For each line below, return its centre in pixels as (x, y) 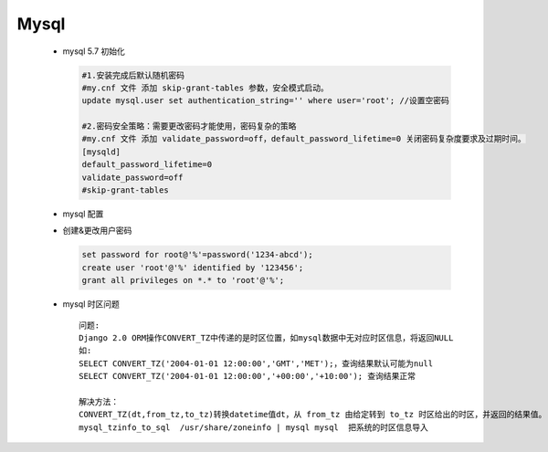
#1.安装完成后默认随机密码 (133, 75)
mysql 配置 (83, 214)
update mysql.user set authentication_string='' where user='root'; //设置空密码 (265, 101)
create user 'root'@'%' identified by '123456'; (193, 268)
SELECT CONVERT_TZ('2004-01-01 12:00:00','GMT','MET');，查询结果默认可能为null (256, 363)
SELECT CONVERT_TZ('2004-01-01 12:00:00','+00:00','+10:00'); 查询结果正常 (247, 376)
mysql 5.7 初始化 (94, 51)
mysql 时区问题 (91, 304)
